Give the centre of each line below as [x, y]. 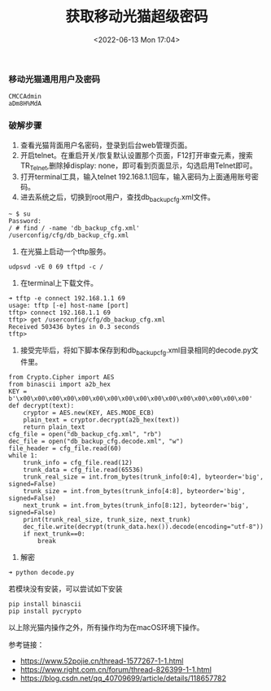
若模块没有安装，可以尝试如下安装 [66, 588]
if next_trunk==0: [54, 534]
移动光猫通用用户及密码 [54, 79]
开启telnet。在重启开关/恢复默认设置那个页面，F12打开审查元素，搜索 [137, 155]
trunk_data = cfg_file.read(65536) [83, 470]
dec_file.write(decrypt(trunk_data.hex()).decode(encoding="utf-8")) [144, 527]
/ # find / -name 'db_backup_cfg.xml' [74, 229]
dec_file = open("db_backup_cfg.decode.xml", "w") [96, 441]
